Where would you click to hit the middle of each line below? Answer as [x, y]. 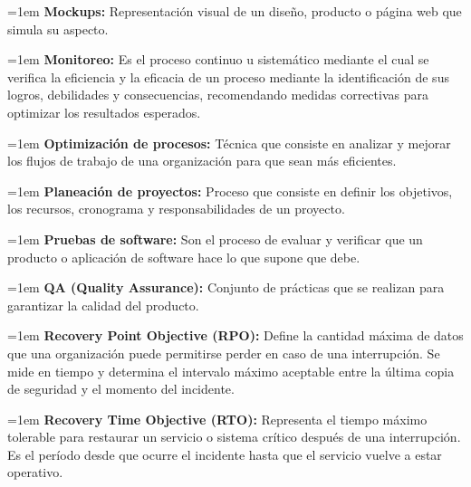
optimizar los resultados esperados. [104, 112]
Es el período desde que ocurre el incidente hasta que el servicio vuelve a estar [225, 454]
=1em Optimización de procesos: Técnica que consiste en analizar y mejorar [229, 143]
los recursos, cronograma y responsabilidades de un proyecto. [176, 209]
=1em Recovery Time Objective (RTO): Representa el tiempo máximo [217, 419]
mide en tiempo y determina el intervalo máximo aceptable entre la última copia [231, 371]
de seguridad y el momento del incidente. [121, 389]
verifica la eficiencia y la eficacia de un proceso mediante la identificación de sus [228, 76]
